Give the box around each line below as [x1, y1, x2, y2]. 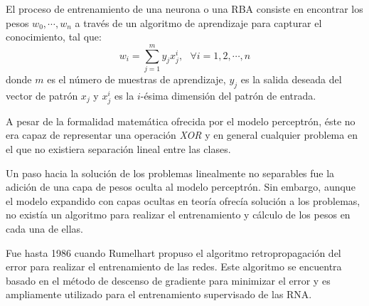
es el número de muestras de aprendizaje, [47, 71, 226, 86]
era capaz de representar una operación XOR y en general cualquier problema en [6, 127, 358, 142]
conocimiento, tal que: [6, 29, 102, 44]
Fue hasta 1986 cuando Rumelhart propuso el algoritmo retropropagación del [6, 245, 341, 260]
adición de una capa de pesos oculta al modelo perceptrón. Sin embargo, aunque [6, 179, 355, 194]
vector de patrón [6, 88, 78, 102]
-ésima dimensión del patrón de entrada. [140, 88, 316, 102]
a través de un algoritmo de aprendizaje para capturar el [75, 15, 322, 30]
